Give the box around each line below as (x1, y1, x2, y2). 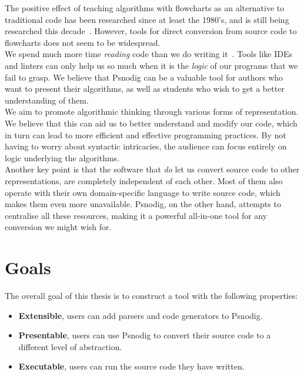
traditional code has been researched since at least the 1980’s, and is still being (5, 13, 289, 25)
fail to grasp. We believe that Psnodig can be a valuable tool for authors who (5, 71, 283, 83)
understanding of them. (5, 94, 89, 106)
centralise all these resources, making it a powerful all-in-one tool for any (5, 209, 268, 221)
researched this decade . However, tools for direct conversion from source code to (5, 25, 297, 37)
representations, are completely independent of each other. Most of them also (5, 174, 283, 187)
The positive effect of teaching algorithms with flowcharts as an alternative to (5, 2, 285, 14)
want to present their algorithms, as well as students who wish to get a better (5, 82, 285, 95)
